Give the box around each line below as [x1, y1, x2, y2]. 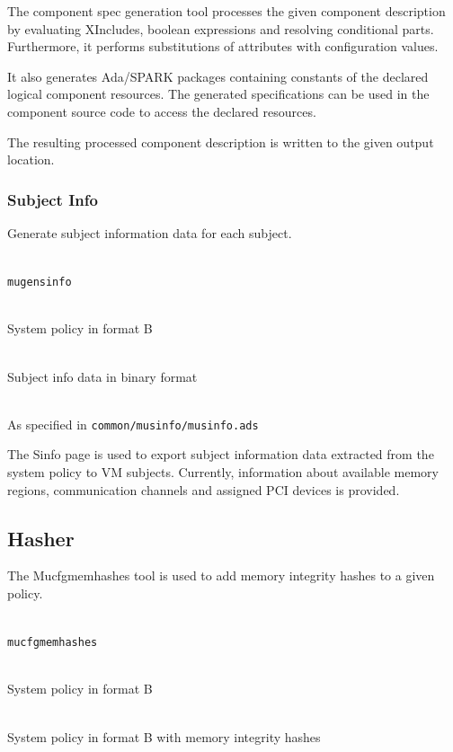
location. [7, 150, 55, 169]
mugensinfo [7, 276, 72, 289]
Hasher [7, 524, 75, 552]
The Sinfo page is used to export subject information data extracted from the [7, 445, 434, 464]
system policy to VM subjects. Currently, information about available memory [7, 463, 439, 482]
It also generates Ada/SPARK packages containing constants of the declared [7, 66, 429, 85]
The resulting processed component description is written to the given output [7, 132, 434, 151]
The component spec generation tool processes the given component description [7, 2, 446, 20]
